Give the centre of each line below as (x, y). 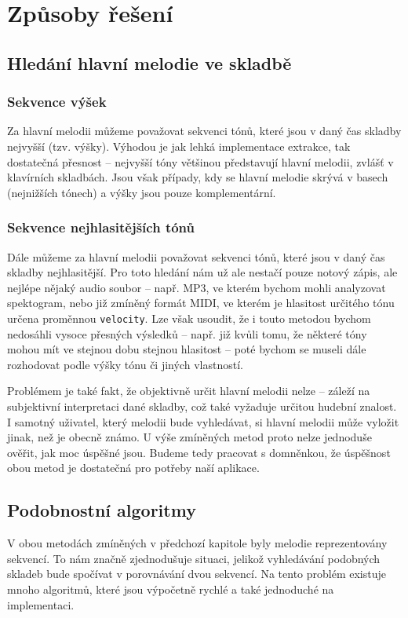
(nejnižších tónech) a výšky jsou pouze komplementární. (142, 192)
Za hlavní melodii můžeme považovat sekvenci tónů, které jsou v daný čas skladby (204, 131)
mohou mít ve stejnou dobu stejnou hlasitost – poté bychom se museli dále (187, 349)
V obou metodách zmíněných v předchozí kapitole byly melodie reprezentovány (197, 543)
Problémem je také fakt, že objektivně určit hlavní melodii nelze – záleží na (189, 391)
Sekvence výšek (57, 102)
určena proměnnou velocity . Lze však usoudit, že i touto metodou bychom (189, 318)
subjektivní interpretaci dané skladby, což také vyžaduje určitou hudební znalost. (202, 406)
